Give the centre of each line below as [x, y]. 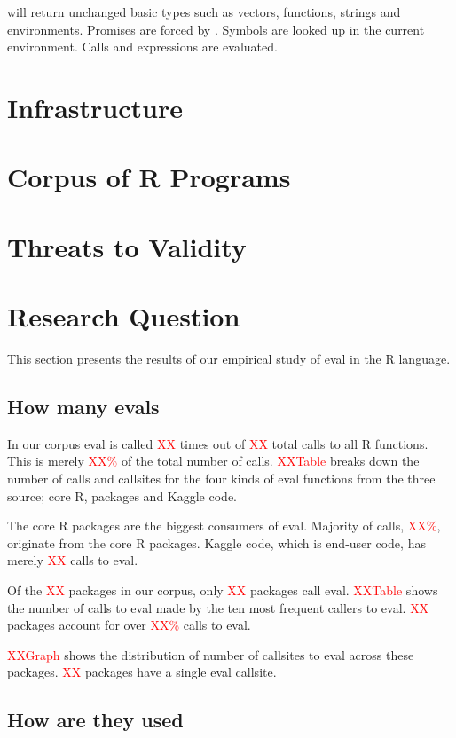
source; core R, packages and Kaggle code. [122, 495]
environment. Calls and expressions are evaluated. [142, 47]
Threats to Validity [127, 246]
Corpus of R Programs [149, 177]
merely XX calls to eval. [73, 560]
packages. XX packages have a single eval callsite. [142, 672]
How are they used [95, 720]
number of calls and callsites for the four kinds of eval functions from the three [221, 479]
